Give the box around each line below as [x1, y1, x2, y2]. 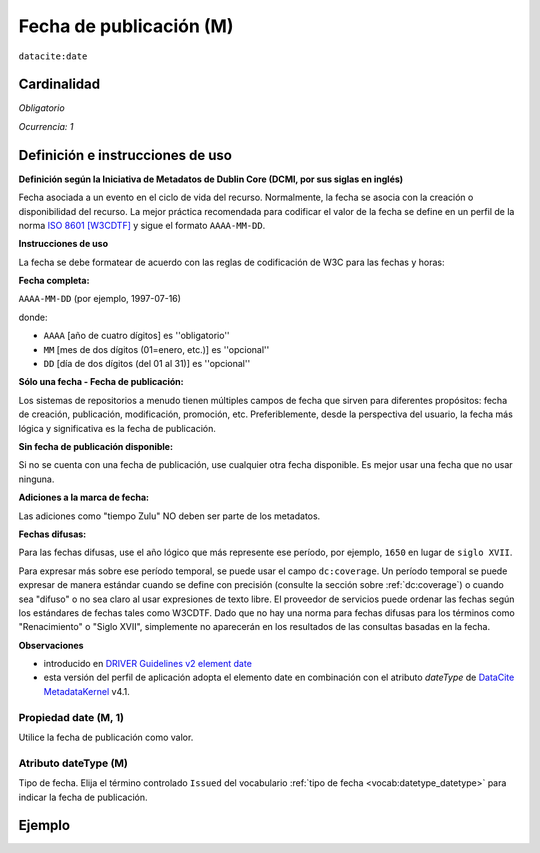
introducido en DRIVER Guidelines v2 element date [43, 658, 252, 670]
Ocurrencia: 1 [18, 120, 74, 132]
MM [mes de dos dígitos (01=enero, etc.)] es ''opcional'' [43, 343, 270, 355]
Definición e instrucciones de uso [18, 146, 232, 164]
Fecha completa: [18, 275, 90, 287]
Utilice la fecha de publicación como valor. [18, 731, 194, 743]
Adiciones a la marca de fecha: [18, 491, 150, 504]
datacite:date [18, 50, 88, 62]
